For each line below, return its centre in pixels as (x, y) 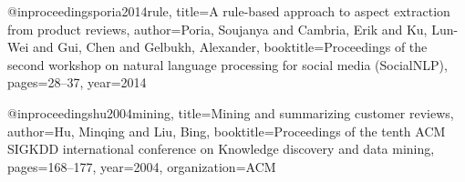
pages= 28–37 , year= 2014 (77, 82)
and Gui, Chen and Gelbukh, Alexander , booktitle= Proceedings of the (230, 47)
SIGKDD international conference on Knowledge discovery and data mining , (221, 149)
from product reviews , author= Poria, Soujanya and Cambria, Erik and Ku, (217, 29)
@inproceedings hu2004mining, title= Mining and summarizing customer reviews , (231, 112)
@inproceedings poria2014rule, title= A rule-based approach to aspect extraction (229, 11)
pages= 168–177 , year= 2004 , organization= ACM (142, 166)
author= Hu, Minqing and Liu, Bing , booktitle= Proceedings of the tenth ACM (227, 131)
